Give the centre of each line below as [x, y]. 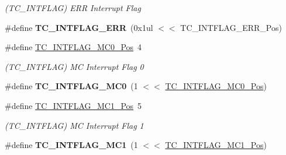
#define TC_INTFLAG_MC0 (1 [71, 86]
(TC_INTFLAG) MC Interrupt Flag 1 [74, 125]
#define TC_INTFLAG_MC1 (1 [71, 145]
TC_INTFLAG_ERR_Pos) [231, 27]
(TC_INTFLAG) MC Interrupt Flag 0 [74, 66]
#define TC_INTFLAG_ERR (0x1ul [79, 27]
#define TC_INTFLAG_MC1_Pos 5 [73, 105]
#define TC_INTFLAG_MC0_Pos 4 [73, 47]
